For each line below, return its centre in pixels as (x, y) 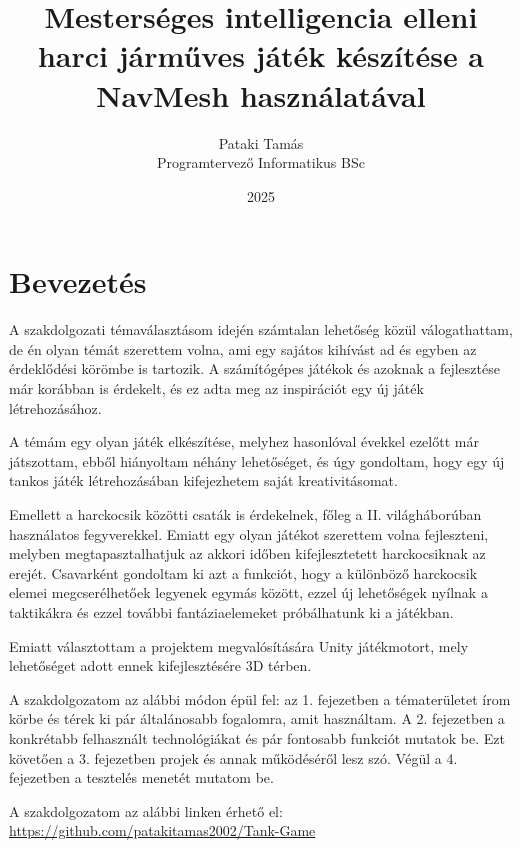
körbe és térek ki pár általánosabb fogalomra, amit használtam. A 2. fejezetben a (257, 718)
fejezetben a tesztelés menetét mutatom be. (141, 777)
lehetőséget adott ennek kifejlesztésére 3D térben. (160, 665)
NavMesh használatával (261, 94)
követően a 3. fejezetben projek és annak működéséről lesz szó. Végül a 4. (233, 757)
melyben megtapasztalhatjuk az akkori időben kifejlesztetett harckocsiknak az (247, 553)
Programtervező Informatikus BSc (261, 162)
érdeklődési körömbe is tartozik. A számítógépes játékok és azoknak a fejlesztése (254, 368)
